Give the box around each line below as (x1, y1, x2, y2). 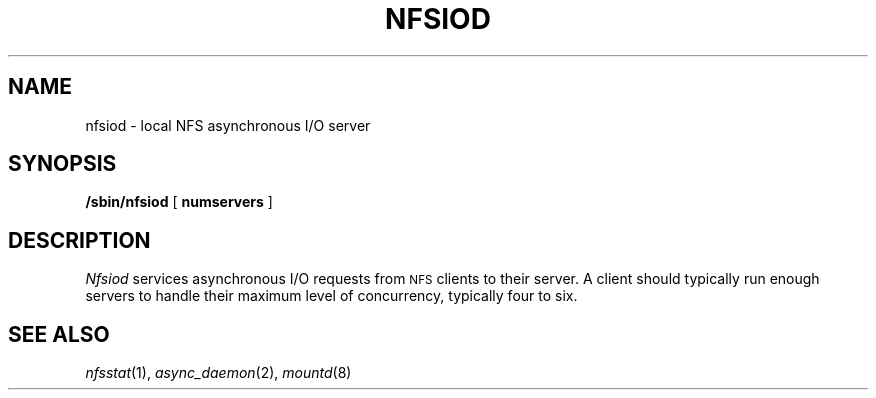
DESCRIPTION (8, 227, 151, 253)
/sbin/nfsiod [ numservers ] (85, 193, 273, 211)
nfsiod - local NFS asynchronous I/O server (85, 116, 371, 134)
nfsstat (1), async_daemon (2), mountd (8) (85, 364, 352, 382)
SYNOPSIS (8, 151, 117, 177)
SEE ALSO (8, 321, 110, 347)
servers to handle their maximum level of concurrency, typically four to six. (85, 287, 578, 305)
